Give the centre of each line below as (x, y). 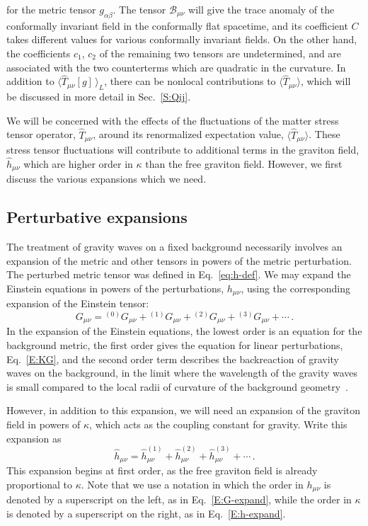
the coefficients (39, 53)
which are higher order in (78, 163)
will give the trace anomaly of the (261, 9)
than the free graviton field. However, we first (244, 163)
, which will (326, 81)
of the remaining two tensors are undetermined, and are (220, 53)
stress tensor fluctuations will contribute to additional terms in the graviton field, (183, 150)
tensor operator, (41, 134)
